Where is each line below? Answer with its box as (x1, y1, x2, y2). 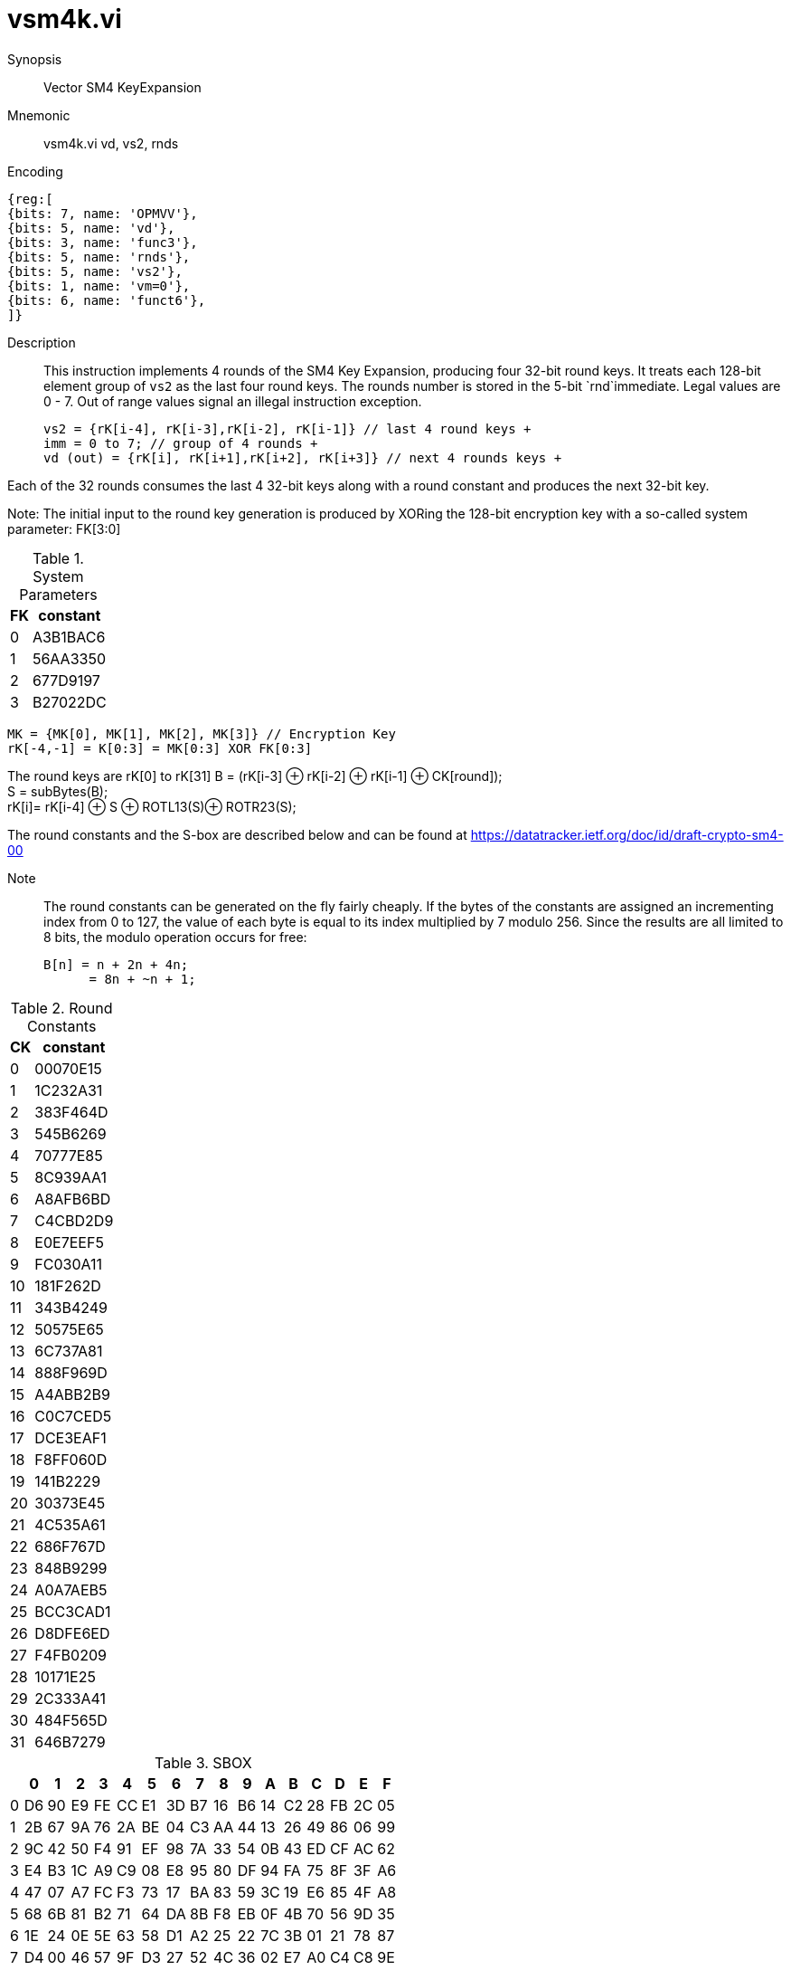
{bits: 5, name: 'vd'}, (7, 220, 175, 235)
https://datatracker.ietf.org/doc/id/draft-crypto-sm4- (470, 826, 784, 842)
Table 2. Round (10, 998, 113, 1017)
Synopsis (7, 51, 62, 67)
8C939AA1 (34, 1167, 107, 1186)
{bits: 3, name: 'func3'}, (7, 234, 198, 250)
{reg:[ (7, 191, 53, 206)
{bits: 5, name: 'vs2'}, (7, 263, 183, 279)
